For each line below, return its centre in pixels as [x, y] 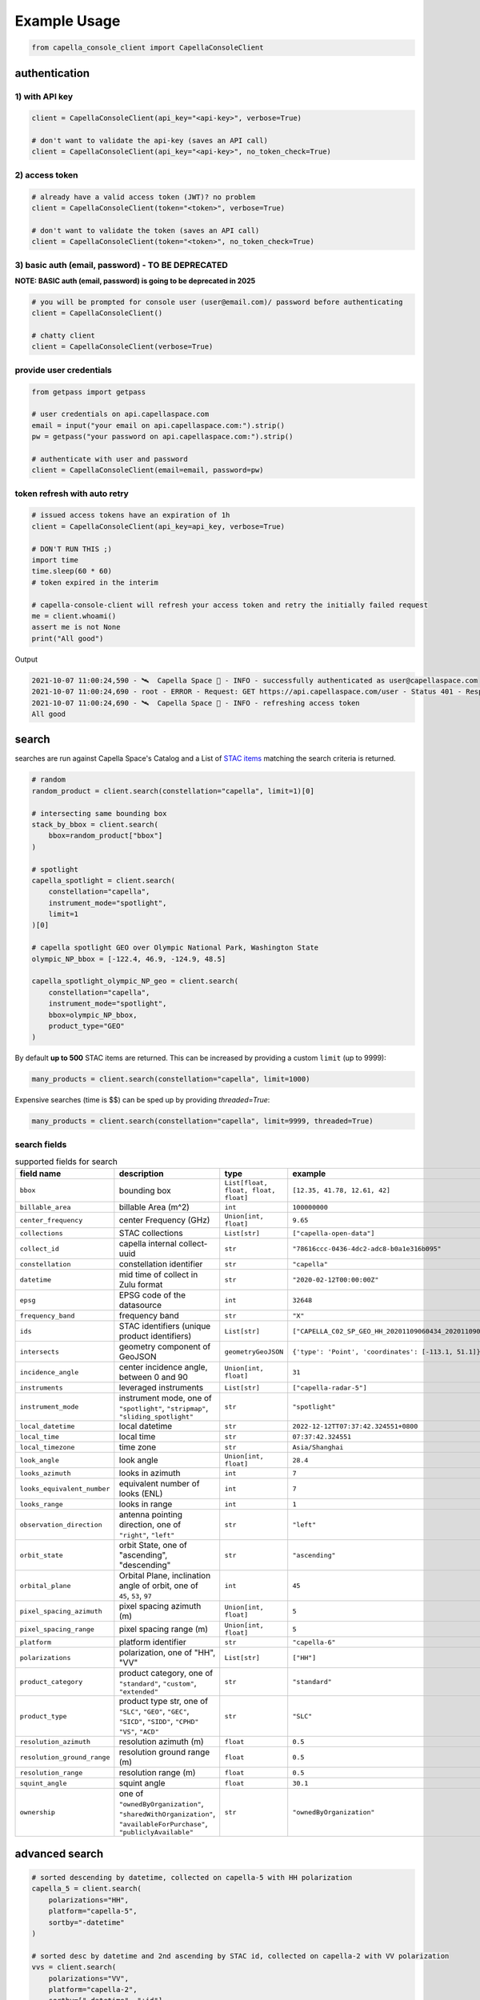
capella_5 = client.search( [86, 1889]
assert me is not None [76, 627]
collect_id [40, 1248]
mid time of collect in [158, 1274]
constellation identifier [161, 1264]
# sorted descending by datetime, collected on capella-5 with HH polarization [192, 1878]
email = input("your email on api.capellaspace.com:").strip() [158, 425]
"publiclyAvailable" [156, 1832]
